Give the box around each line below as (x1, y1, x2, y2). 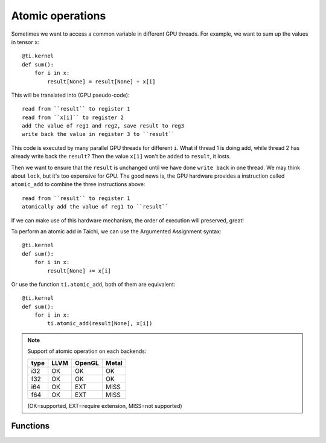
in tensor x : (11, 38, 39, 45)
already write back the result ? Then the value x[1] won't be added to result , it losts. (11, 153, 231, 160)
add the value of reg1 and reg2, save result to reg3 (22, 123, 184, 129)
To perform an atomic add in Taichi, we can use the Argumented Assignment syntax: (11, 227, 222, 235)
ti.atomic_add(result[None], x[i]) (47, 320, 153, 327)
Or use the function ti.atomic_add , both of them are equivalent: (11, 280, 176, 288)
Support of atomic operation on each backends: (27, 348, 147, 355)
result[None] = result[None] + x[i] (47, 78, 156, 85)
